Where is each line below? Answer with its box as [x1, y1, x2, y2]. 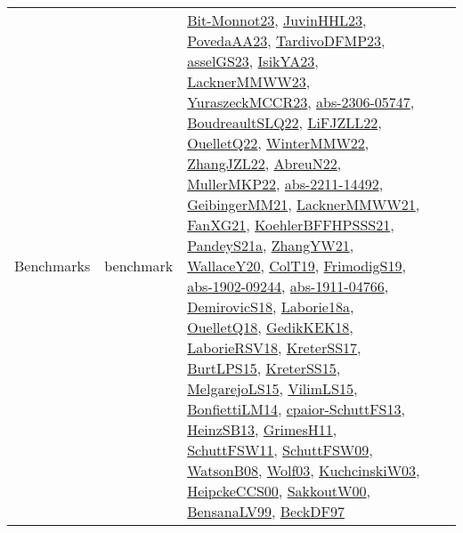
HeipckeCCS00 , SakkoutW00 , [187, 481, 370, 501]
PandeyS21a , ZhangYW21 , [187, 235, 354, 255]
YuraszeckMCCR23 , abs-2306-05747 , [187, 92, 415, 112]
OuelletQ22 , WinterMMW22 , [187, 133, 370, 153]
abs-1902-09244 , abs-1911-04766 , [187, 276, 389, 296]
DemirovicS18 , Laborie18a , [187, 296, 354, 317]
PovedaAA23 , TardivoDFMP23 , [187, 30, 386, 51]
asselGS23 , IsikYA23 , [187, 51, 319, 71]
